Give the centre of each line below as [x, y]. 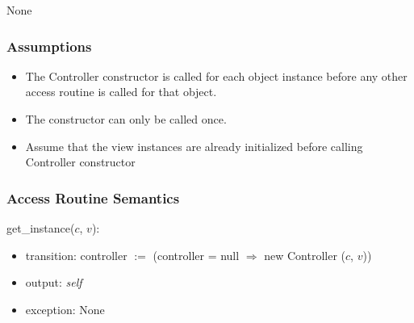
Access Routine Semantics [93, 197]
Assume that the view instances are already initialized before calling [194, 146]
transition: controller [76, 255]
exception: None [65, 309]
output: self [54, 282]
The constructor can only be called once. [126, 119]
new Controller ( [305, 255]
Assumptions [49, 46]
